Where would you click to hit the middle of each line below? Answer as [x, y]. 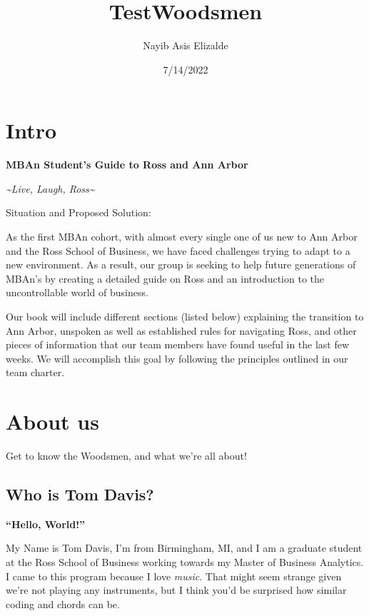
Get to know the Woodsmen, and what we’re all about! [126, 456]
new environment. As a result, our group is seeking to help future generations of [181, 264]
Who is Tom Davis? [80, 494]
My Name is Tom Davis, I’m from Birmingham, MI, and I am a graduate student [184, 548]
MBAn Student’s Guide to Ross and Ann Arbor [127, 165]
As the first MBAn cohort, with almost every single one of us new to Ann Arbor [182, 237]
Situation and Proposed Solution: [79, 212]
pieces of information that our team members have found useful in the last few [178, 344]
